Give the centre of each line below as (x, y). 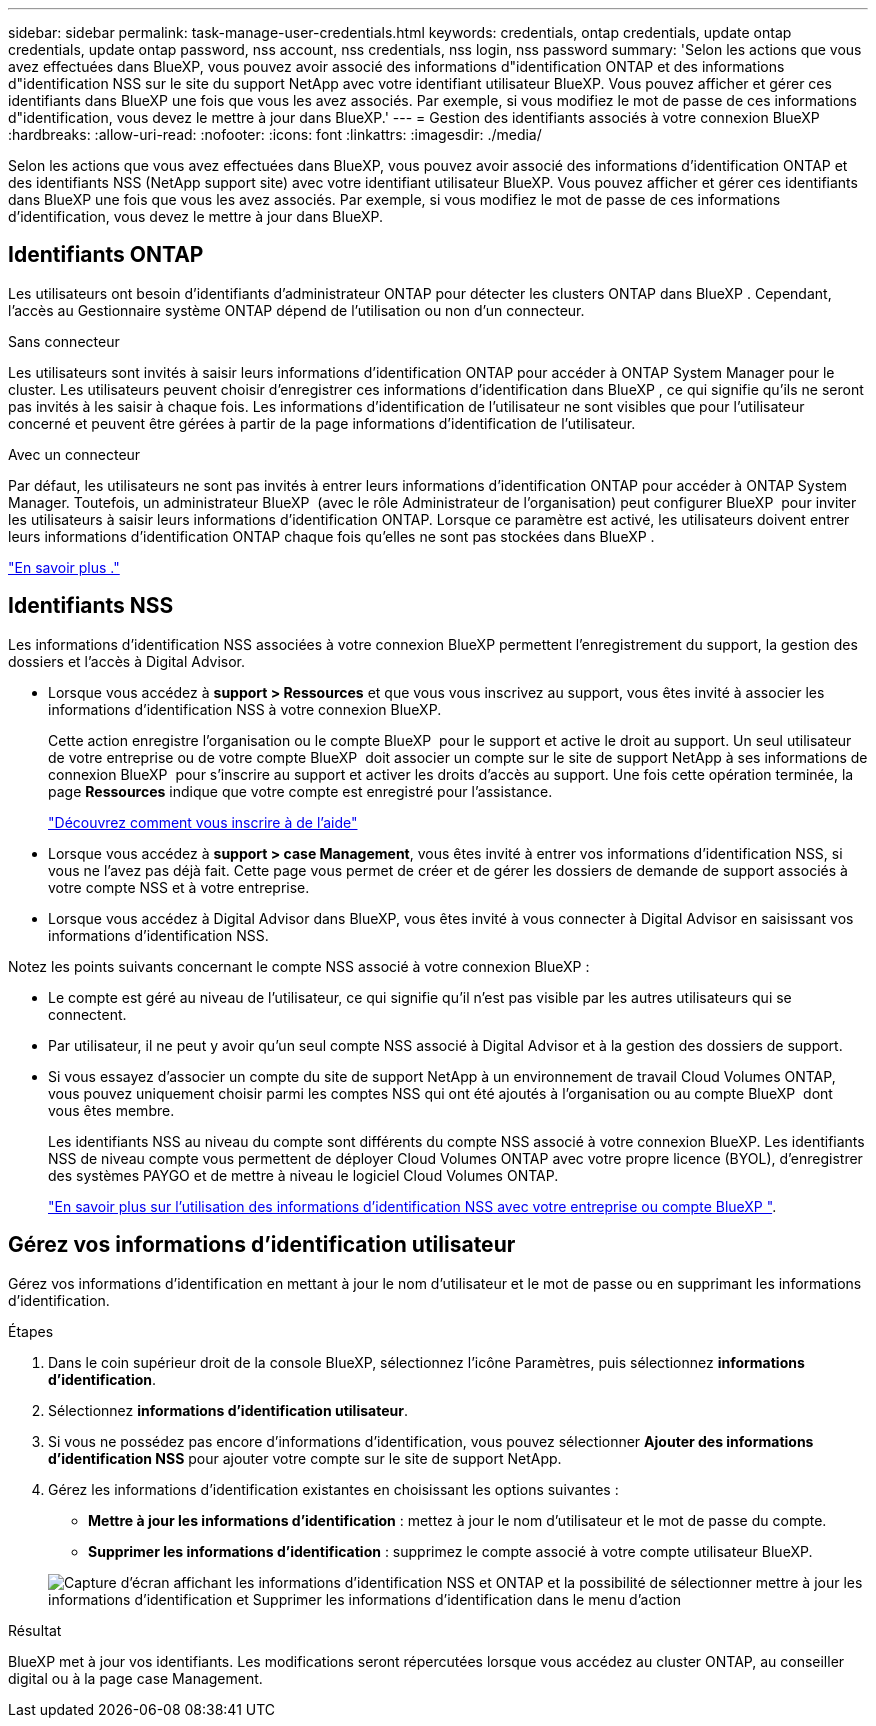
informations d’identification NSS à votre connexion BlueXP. (245, 709)
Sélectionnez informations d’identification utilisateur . (228, 1410)
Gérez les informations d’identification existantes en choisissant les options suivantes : (333, 1489)
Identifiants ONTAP (106, 255)
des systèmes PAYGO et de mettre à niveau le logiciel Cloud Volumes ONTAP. (303, 1175)
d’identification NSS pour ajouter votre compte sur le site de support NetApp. (305, 1458)
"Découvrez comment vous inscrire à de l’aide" (203, 822)
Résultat (35, 1630)
